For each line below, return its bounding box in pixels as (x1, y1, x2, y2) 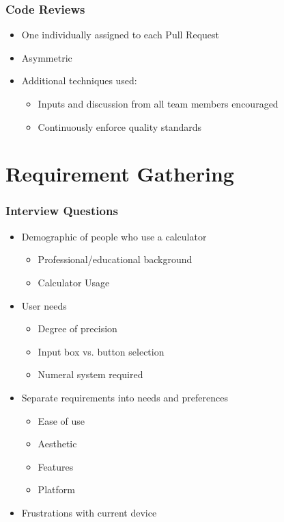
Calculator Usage (38, 275, 110, 289)
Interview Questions (5, 202, 118, 219)
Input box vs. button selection (38, 344, 165, 358)
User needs (21, 298, 67, 312)
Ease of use (38, 413, 85, 427)
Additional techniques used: (21, 73, 137, 88)
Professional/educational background (38, 252, 193, 266)
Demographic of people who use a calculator (21, 229, 207, 243)
